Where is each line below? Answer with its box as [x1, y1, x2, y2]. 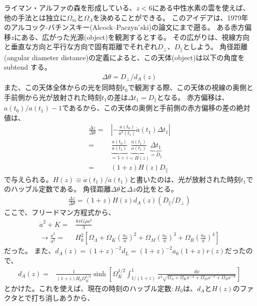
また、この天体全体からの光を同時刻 [4, 82, 123, 93]
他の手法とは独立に [4, 12, 67, 22]
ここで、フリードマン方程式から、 [4, 207, 116, 217]
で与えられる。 [4, 174, 53, 184]
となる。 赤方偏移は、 [157, 92, 229, 102]
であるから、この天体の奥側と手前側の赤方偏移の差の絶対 [62, 102, 251, 113]
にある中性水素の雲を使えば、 [152, 2, 250, 12]
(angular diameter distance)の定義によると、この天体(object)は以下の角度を [4, 52, 245, 62]
